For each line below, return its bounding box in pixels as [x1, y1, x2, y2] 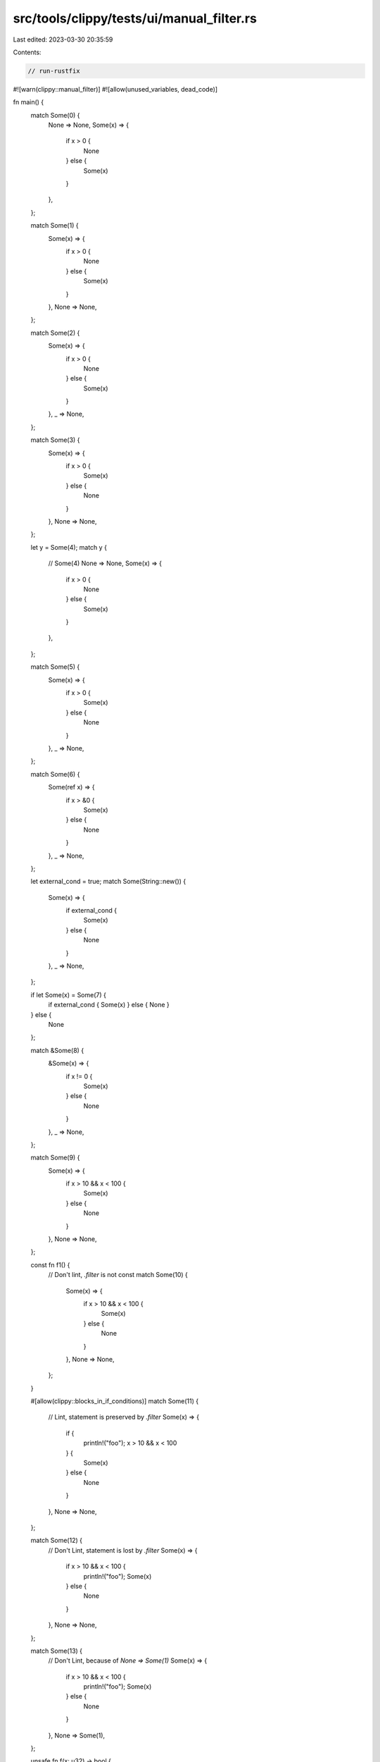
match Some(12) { [30, 1536, 82, 1545]
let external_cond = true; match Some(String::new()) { [30, 877, 186, 886]
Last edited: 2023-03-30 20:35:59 [13, 35, 113, 44]
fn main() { [13, 98, 44, 106]
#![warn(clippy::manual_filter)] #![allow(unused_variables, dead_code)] [13, 85, 218, 93]
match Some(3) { [30, 436, 80, 444]
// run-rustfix [27, 67, 80, 75]
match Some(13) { [30, 1646, 83, 1655]
